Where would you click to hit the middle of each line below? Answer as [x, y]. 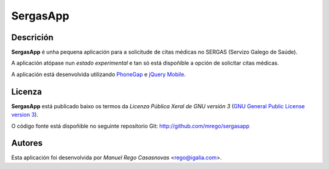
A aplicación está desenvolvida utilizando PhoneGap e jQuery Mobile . [98, 74]
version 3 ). [25, 115]
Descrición [33, 37]
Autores [27, 143]
